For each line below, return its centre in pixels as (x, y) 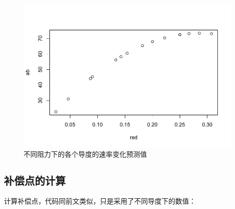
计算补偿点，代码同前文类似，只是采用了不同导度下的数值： (100, 200)
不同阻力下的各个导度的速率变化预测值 (85, 154)
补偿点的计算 (35, 180)
